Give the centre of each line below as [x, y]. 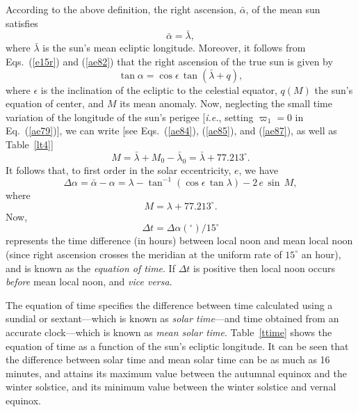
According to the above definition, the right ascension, [121, 9]
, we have [259, 169]
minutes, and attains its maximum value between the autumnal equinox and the [177, 373]
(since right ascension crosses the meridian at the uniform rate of [144, 254]
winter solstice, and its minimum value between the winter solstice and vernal [171, 387]
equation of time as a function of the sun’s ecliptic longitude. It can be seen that [177, 346]
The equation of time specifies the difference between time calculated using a [169, 304]
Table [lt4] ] [30, 144]
